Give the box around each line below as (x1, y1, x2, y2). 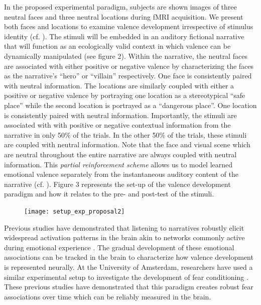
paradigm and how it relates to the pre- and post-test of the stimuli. (4, 188, 214, 199)
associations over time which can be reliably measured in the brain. (4, 291, 211, 301)
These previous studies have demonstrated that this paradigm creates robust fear (4, 281, 253, 292)
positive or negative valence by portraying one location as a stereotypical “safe (4, 90, 245, 100)
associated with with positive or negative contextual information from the (4, 120, 231, 130)
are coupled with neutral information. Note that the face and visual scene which (4, 139, 250, 150)
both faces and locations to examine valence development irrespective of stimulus (4, 21, 253, 32)
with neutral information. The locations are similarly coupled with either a (4, 80, 234, 90)
